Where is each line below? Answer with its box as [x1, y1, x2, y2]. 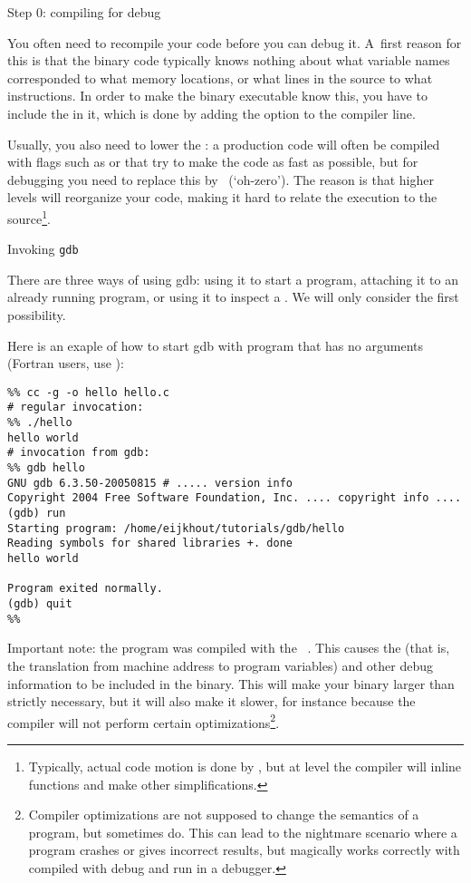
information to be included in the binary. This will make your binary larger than [7, 674, 455, 693]
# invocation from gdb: [7, 446, 150, 460]
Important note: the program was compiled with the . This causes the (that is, [7, 638, 450, 657]
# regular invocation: [7, 401, 144, 414]
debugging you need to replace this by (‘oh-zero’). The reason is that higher [7, 170, 434, 189]
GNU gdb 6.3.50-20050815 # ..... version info [7, 476, 293, 490]
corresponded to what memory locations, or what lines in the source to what [7, 68, 433, 87]
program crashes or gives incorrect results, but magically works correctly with [28, 840, 460, 859]
